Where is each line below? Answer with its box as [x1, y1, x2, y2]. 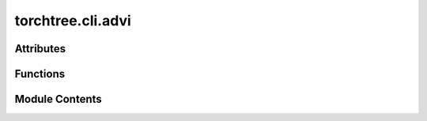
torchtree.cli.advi [14, 12, 132, 29]
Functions [14, 67, 66, 81]
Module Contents [14, 93, 102, 106]
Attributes [14, 42, 66, 55]
